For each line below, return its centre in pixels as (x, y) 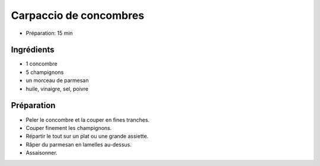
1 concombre (41, 64)
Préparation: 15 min (49, 33)
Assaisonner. (41, 153)
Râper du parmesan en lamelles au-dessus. (79, 144)
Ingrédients (33, 50)
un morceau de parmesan (57, 80)
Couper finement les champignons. (69, 128)
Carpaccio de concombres (78, 15)
